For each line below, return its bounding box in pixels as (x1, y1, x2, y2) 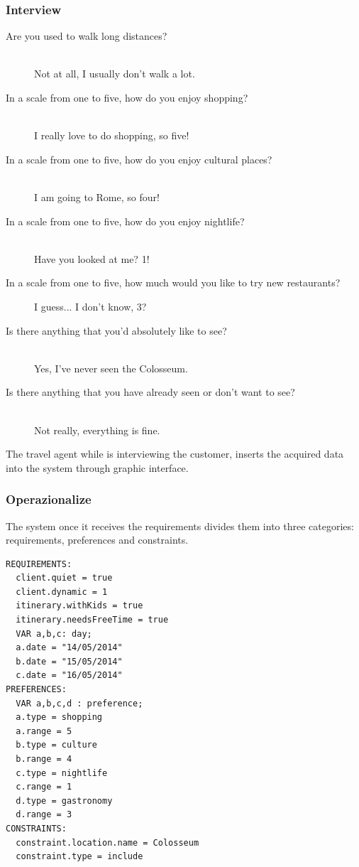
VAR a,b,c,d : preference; (16, 698, 143, 709)
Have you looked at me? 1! (34, 251, 150, 266)
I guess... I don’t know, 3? (34, 298, 147, 313)
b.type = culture (16, 740, 97, 750)
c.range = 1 (16, 782, 72, 792)
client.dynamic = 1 (16, 586, 108, 597)
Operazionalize (6, 490, 92, 508)
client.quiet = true (16, 573, 113, 583)
